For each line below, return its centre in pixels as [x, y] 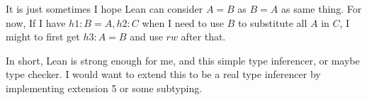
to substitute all [272, 22]
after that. [203, 37]
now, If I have [36, 22]
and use [146, 37]
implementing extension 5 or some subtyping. [104, 88]
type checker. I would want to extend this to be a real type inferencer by [163, 74]
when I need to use [183, 22]
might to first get [43, 37]
